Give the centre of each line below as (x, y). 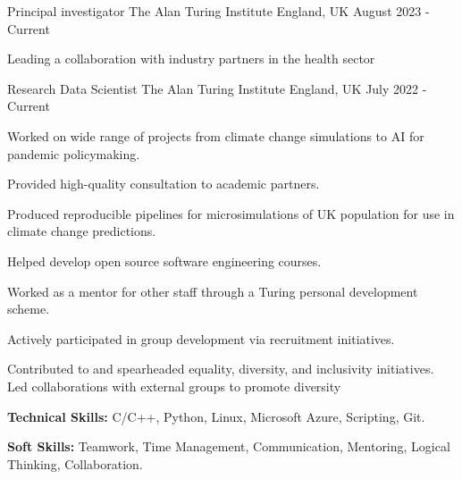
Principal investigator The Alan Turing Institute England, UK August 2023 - (218, 11)
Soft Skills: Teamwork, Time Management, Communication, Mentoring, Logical (229, 446)
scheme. (29, 309)
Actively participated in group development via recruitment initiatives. (201, 338)
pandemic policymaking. (74, 153)
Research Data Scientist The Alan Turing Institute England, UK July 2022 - (217, 88)
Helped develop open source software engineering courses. (164, 261)
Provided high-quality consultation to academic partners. (164, 184)
